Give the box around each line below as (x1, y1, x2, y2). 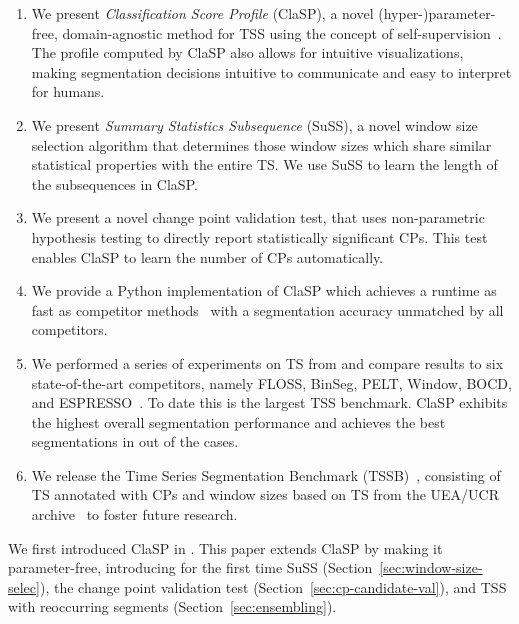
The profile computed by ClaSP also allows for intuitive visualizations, (31, 42, 464, 63)
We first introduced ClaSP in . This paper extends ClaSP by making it (8, 537, 443, 558)
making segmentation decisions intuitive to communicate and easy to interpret (31, 61, 512, 82)
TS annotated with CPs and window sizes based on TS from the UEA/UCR (31, 484, 499, 505)
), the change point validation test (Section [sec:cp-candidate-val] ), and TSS (39, 576, 507, 597)
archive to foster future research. (31, 504, 238, 525)
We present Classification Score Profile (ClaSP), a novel (31, 3, 374, 23)
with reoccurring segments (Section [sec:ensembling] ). (8, 596, 337, 617)
